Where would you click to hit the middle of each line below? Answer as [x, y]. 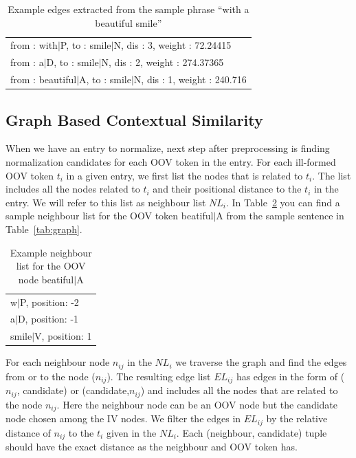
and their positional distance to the [227, 189]
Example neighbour [51, 252]
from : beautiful [44, 79]
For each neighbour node [58, 362]
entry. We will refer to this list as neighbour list [106, 202]
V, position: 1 [63, 336]
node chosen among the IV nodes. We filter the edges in [123, 418]
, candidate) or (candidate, [73, 390]
